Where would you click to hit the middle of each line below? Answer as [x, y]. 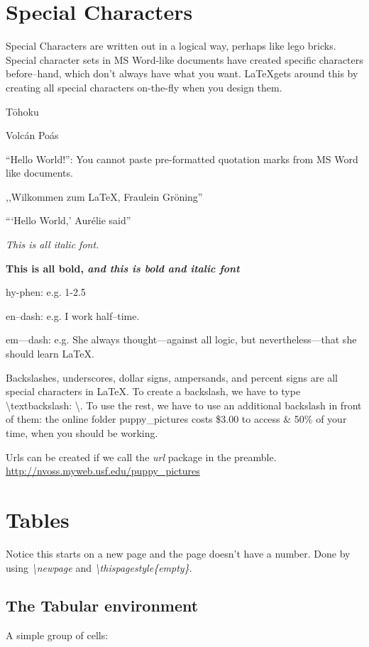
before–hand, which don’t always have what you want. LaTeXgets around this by [182, 73]
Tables [38, 519]
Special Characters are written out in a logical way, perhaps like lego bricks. [171, 46]
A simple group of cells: [57, 635]
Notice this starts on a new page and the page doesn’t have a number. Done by [178, 553]
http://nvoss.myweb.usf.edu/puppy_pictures [103, 471]
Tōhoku [22, 111]
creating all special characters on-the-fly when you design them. [144, 87]
